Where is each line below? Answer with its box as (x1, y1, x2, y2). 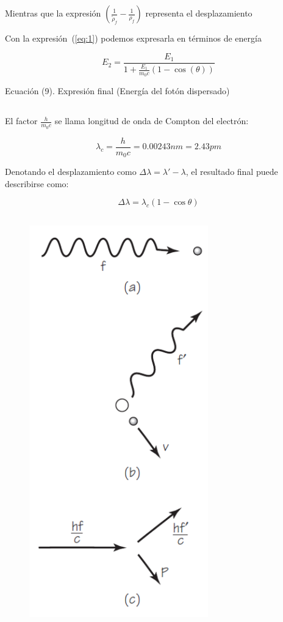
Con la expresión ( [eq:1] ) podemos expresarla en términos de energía (5, 32, 262, 44)
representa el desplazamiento (145, 7, 253, 19)
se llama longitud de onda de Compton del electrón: (54, 114, 249, 127)
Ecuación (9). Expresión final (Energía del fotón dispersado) (5, 84, 230, 97)
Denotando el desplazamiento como (5, 165, 137, 178)
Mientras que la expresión (5, 7, 101, 19)
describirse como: (5, 177, 69, 190)
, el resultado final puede (185, 165, 278, 178)
